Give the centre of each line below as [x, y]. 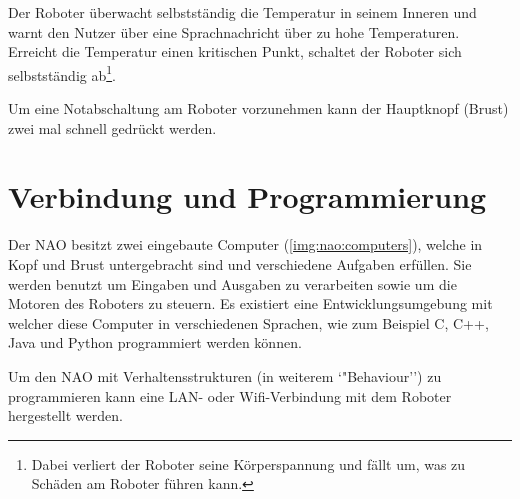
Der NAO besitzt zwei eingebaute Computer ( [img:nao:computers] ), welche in [245, 244]
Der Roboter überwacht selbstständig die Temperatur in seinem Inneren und [242, 12]
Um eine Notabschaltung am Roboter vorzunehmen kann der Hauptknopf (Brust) [258, 108]
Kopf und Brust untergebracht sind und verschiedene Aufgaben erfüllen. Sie [240, 263]
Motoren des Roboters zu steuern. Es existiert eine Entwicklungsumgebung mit [250, 303]
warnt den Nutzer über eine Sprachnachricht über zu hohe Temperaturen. [234, 31]
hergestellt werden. [65, 415]
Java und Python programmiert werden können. [155, 342]
